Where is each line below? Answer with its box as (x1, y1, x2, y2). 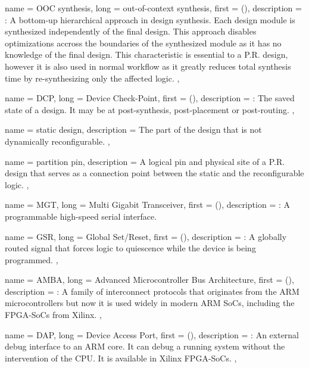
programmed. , (5, 253, 58, 266)
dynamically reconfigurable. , (5, 135, 110, 147)
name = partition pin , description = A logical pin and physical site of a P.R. (5, 155, 285, 167)
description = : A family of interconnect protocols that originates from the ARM (5, 285, 299, 297)
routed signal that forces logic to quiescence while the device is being (5, 242, 256, 254)
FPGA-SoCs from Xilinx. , (5, 308, 102, 321)
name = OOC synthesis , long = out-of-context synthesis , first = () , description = (5, 2, 302, 14)
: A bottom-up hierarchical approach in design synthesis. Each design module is (5, 13, 295, 26)
